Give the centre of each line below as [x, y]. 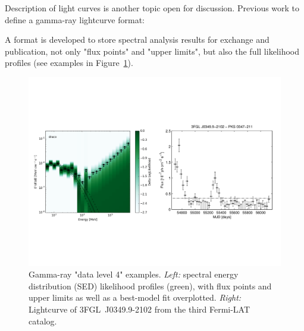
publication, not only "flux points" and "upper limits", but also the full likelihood [152, 51]
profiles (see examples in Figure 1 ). [69, 63]
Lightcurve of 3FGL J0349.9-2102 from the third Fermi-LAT [140, 309]
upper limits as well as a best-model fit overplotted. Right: [135, 297]
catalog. [43, 321]
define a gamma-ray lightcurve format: [75, 19]
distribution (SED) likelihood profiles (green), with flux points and [150, 286]
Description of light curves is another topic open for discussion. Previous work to [152, 8]
